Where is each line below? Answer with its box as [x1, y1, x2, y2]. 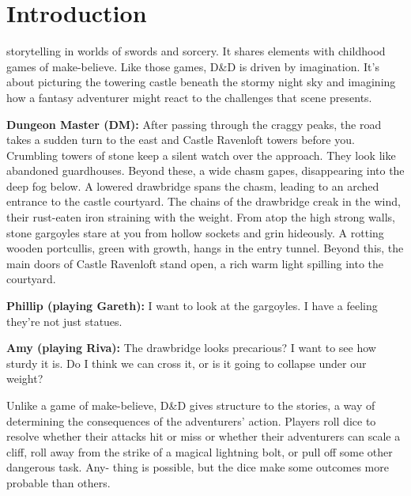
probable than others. [6, 474, 111, 490]
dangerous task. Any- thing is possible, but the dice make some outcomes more [6, 459, 389, 475]
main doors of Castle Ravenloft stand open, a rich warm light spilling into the [6, 255, 384, 271]
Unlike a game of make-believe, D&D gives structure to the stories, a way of [6, 397, 375, 413]
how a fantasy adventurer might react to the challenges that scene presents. [6, 89, 372, 105]
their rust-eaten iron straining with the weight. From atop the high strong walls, [6, 209, 395, 225]
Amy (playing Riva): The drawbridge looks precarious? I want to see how [6, 339, 376, 356]
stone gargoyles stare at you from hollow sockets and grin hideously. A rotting [6, 224, 384, 240]
